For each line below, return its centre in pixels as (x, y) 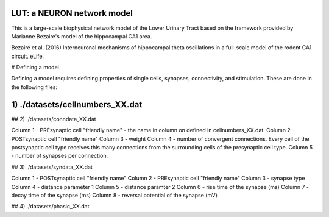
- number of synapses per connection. (60, 156)
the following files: (34, 87)
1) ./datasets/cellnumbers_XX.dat (77, 105)
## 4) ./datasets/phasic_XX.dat (50, 207)
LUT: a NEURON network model (72, 13)
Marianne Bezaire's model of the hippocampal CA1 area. (82, 36)
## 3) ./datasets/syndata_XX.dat (52, 167)
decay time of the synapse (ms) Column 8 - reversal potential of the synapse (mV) (115, 195)
